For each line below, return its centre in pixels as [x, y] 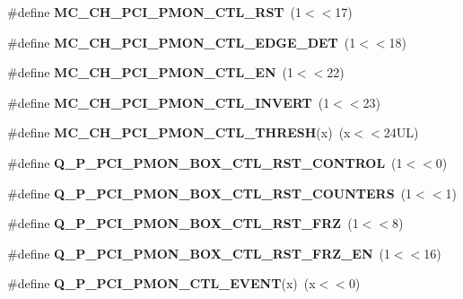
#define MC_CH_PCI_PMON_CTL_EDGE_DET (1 [182, 42]
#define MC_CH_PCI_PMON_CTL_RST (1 [155, 12]
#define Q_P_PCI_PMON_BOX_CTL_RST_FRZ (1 [183, 223]
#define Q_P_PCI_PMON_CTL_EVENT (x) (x [162, 283]
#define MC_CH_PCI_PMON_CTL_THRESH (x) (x [179, 132]
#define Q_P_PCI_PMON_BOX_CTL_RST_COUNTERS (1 [210, 193]
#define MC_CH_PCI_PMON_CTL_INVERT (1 [169, 102]
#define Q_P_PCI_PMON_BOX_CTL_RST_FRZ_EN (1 [199, 253]
